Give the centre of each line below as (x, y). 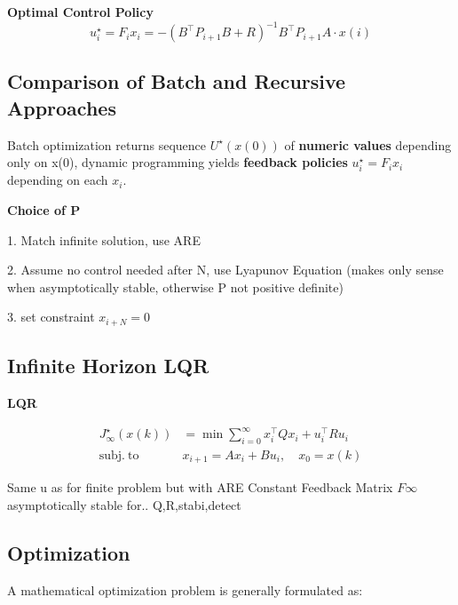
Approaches (62, 107)
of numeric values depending (368, 144)
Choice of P (44, 210)
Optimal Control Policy (80, 12)
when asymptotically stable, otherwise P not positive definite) (175, 287)
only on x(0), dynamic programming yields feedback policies (178, 162)
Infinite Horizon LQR (108, 366)
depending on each (58, 180)
